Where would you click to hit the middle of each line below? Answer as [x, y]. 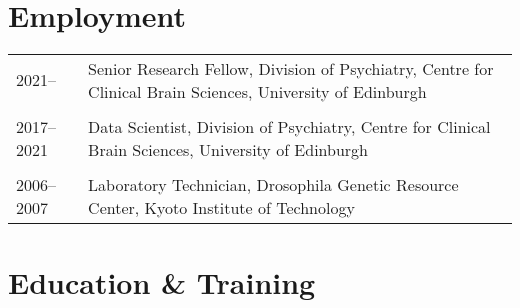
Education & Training [162, 281]
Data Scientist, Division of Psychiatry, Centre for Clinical [289, 126]
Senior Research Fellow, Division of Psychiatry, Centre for [291, 68]
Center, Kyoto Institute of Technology [221, 207]
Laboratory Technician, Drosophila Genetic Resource [273, 184]
